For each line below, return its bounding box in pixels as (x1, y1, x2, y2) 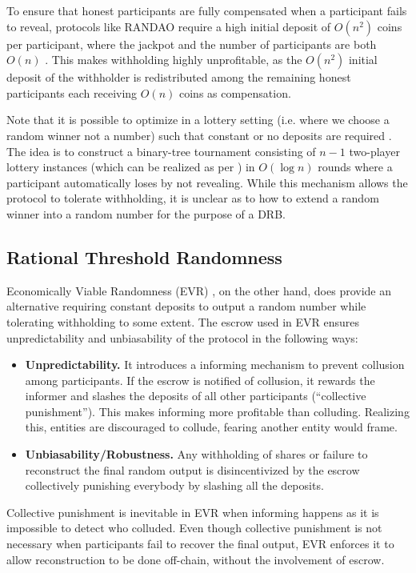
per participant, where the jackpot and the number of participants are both (6, 35, 377, 52)
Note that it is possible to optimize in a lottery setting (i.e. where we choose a (6, 111, 390, 128)
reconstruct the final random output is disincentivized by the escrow (25, 461, 360, 478)
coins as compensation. (178, 84, 291, 101)
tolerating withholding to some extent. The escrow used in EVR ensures (6, 313, 360, 330)
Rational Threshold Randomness (6, 244, 282, 269)
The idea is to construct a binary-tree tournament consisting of (6, 142, 316, 159)
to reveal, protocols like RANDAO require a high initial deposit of (6, 18, 331, 34)
